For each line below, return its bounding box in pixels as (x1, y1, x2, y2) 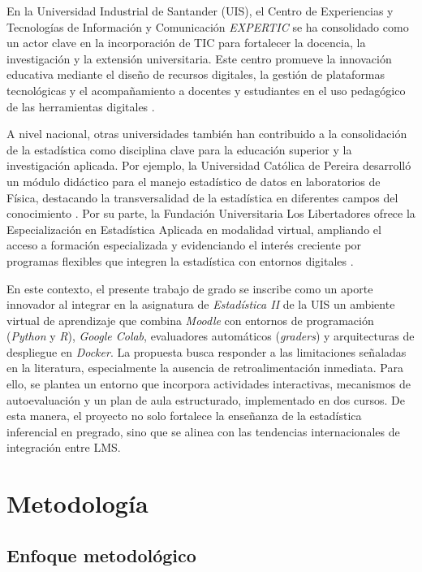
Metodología (6, 487, 149, 520)
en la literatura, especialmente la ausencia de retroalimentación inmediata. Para (6, 359, 403, 376)
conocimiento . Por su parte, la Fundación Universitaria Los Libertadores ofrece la (6, 205, 416, 222)
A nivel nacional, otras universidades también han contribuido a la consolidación (6, 125, 407, 142)
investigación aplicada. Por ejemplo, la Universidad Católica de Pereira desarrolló (6, 157, 411, 174)
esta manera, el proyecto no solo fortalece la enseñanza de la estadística (6, 407, 362, 424)
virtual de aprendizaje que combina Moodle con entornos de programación (6, 311, 374, 328)
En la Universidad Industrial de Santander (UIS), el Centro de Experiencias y (6, 2, 394, 19)
